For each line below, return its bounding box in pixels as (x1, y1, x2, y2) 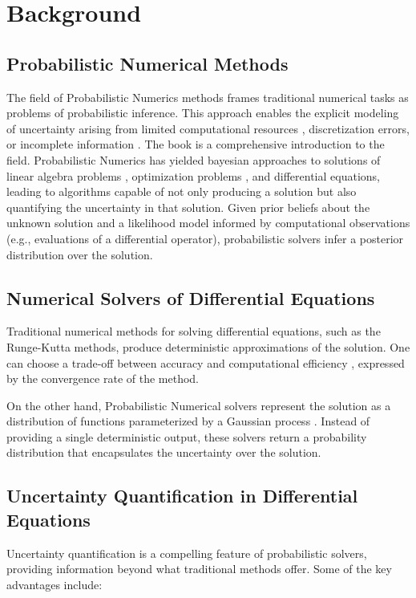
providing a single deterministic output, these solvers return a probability (6, 428, 367, 445)
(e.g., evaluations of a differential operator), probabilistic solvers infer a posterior (6, 230, 404, 246)
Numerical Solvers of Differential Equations (6, 285, 375, 310)
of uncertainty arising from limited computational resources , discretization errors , (6, 120, 410, 136)
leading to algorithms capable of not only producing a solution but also (6, 183, 357, 200)
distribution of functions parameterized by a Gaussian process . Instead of (6, 413, 370, 429)
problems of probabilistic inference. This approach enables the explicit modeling (6, 104, 399, 121)
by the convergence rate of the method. (6, 370, 200, 387)
